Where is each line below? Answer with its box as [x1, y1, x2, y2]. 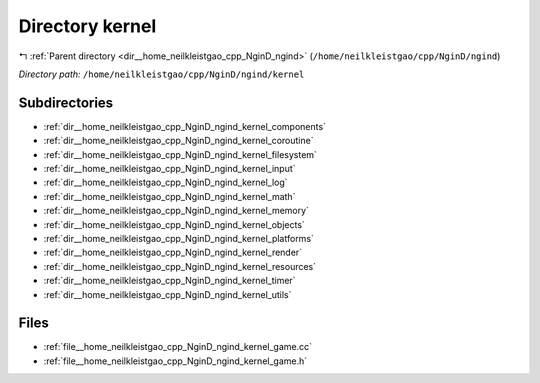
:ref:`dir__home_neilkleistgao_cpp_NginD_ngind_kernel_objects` [43, 218, 305, 230]
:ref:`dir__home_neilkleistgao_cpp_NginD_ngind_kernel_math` [43, 190, 296, 202]
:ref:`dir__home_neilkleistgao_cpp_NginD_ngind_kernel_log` [43, 176, 289, 189]
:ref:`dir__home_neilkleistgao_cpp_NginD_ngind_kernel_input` [43, 163, 296, 175]
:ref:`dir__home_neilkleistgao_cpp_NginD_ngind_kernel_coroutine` [43, 135, 314, 147]
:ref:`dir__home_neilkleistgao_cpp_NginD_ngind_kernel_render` [43, 246, 303, 259]
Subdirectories [18, 94, 114, 111]
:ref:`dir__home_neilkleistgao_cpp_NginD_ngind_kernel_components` [43, 120, 327, 132]
